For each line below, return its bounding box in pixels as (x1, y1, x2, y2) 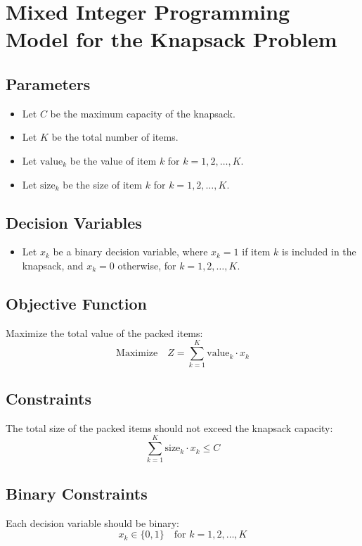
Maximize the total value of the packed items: (6, 325, 203, 340)
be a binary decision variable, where (53, 244, 208, 259)
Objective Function (6, 292, 148, 314)
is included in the (281, 244, 356, 259)
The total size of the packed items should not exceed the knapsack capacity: (6, 420, 333, 435)
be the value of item (70, 153, 157, 167)
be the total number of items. (51, 129, 179, 144)
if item (242, 244, 271, 259)
